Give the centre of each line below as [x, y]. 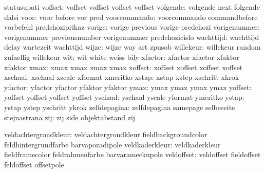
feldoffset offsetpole [34, 164]
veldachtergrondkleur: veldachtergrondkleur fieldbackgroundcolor [106, 134]
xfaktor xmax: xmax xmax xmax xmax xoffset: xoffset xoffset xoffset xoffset [124, 67]
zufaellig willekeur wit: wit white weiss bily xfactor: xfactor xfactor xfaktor [122, 57]
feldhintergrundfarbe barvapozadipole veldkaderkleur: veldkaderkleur [112, 144]
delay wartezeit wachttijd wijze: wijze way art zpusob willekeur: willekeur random [132, 47]
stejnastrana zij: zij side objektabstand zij [70, 117]
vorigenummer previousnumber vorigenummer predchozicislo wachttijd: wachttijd [132, 37]
